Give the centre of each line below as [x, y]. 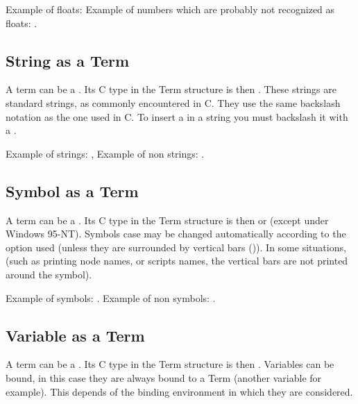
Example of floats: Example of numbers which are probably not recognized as [170, 9]
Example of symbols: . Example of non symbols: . [111, 297]
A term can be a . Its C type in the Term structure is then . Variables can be [170, 364]
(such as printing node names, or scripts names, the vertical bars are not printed [177, 261]
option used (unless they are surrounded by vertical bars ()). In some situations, [176, 247]
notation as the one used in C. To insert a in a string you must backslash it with [177, 116]
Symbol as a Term [72, 191]
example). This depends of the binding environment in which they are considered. [179, 391]
